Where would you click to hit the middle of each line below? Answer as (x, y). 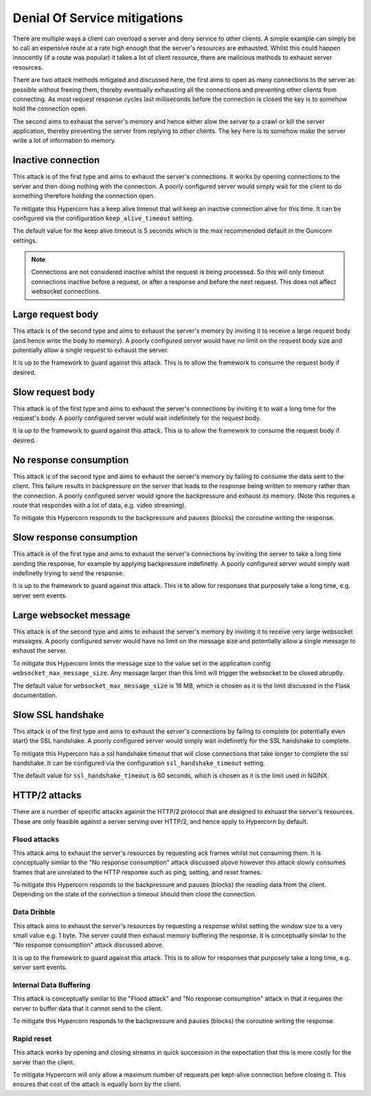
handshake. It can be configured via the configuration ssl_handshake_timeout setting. (139, 763)
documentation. (35, 695)
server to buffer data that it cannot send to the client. (88, 1008)
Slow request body (54, 392)
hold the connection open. (50, 109)
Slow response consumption (75, 537)
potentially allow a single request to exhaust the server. (91, 350)
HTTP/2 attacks (47, 795)
